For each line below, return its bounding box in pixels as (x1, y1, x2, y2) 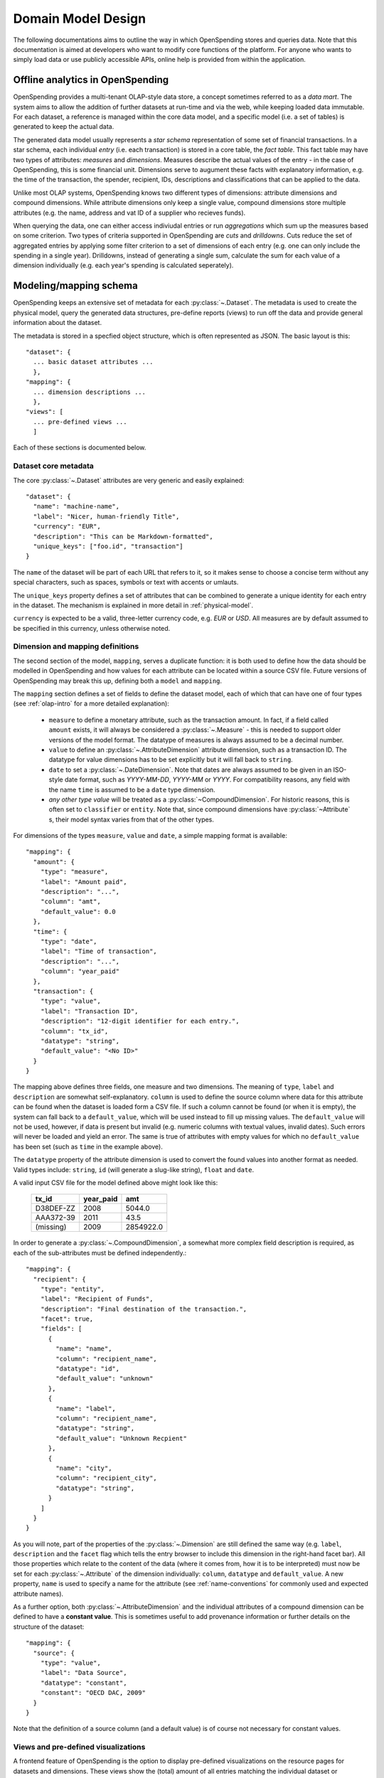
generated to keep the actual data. (13, 122, 114, 131)
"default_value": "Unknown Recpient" (55, 1434, 188, 1442)
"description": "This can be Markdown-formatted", (33, 532, 213, 541)
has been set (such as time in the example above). (13, 1142, 164, 1151)
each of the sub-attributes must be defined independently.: (13, 1248, 187, 1257)
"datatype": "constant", (40, 1678, 127, 1687)
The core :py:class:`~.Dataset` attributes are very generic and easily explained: (13, 476, 245, 484)
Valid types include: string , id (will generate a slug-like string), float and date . (13, 1165, 255, 1173)
